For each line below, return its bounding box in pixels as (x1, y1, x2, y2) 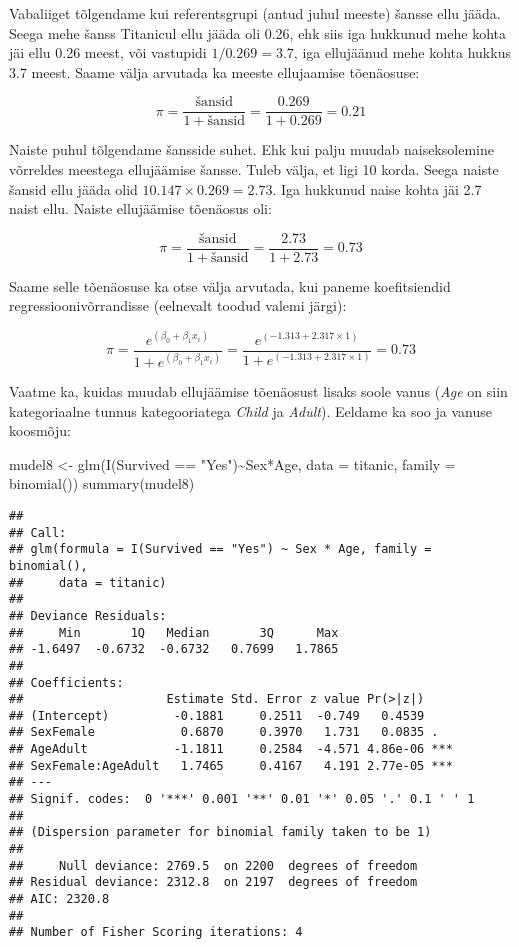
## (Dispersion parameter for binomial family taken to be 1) (9, 825, 432, 840)
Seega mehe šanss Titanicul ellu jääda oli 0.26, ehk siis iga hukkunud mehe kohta (9, 22, 506, 43)
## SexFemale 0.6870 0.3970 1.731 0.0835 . (9, 725, 439, 740)
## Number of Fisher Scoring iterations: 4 (9, 925, 303, 940)
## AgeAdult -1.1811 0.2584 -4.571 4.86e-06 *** (9, 742, 453, 757)
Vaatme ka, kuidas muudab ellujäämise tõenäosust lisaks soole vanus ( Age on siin (9, 380, 508, 401)
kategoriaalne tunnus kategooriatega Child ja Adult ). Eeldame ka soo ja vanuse (9, 400, 492, 421)
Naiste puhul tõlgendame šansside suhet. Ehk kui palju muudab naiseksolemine (9, 139, 494, 160)
